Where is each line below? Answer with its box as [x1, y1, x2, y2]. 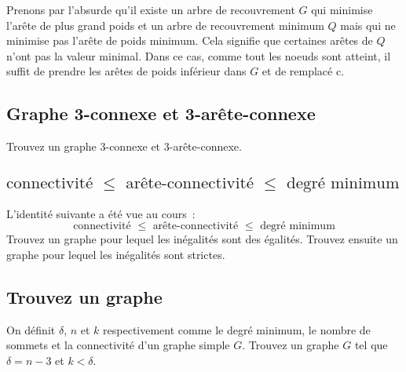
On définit [6, 321, 56, 337]
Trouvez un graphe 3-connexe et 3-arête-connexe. [6, 138, 242, 155]
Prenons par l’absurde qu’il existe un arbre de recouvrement [6, 2, 295, 17]
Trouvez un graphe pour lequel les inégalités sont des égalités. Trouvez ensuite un [6, 231, 398, 247]
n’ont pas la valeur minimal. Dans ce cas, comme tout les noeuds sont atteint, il [6, 47, 391, 64]
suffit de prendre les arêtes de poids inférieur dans [6, 63, 247, 79]
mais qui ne [340, 16, 396, 33]
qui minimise [311, 2, 373, 17]
